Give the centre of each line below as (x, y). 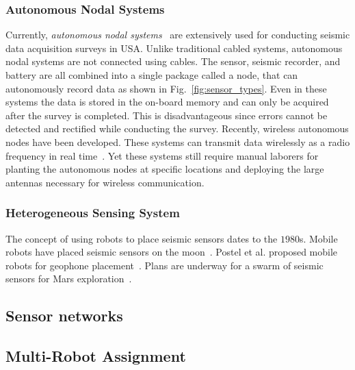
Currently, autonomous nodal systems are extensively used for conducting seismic (178, 35)
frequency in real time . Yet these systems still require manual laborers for (162, 155)
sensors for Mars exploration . (69, 279)
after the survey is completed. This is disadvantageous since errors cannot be (167, 115)
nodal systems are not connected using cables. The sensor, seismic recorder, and (173, 61)
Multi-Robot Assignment (96, 356)
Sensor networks (64, 316)
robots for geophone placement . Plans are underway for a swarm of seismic (165, 265)
